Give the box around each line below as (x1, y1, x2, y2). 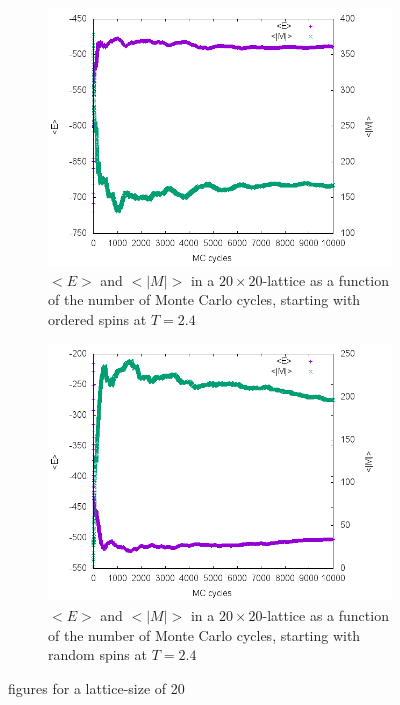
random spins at (48, 644, 147, 665)
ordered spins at (48, 308, 147, 329)
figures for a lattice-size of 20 (8, 677, 185, 698)
